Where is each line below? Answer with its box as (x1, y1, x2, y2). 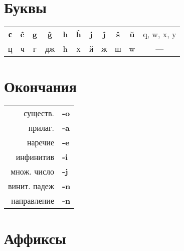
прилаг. (28, 122, 54, 134)
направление (11, 195, 54, 207)
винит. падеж (8, 180, 54, 192)
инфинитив (16, 151, 54, 163)
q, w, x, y (143, 28, 176, 40)
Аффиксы (4, 228, 66, 248)
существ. (24, 107, 54, 119)
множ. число (11, 165, 54, 178)
